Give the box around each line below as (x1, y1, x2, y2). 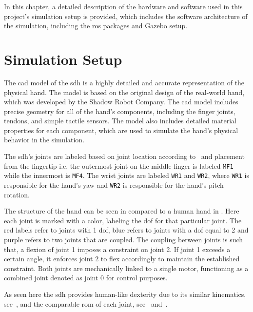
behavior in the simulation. (4, 135, 85, 145)
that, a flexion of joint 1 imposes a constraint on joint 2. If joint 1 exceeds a (4, 244, 231, 254)
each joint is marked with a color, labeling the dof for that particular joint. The (4, 215, 242, 225)
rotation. (4, 189, 30, 199)
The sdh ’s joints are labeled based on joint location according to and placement (4, 151, 245, 161)
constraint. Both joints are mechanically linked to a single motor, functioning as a (4, 263, 249, 273)
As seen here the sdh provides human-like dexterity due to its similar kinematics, (4, 289, 246, 299)
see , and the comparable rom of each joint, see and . (4, 298, 168, 309)
